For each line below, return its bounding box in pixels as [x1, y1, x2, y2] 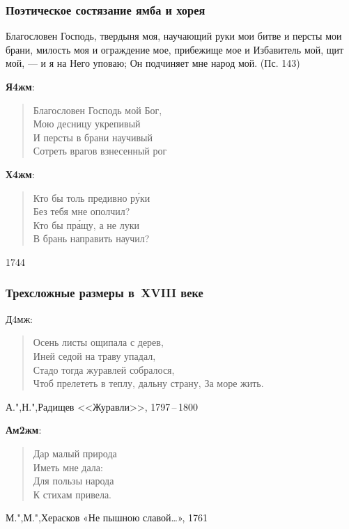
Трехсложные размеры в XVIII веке [6, 284, 203, 301]
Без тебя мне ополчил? [33, 204, 130, 219]
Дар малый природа [33, 445, 117, 460]
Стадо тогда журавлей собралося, [33, 362, 175, 377]
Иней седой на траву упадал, [33, 348, 156, 363]
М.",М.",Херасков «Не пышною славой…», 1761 [6, 510, 208, 525]
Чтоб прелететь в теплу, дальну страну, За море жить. [33, 376, 264, 390]
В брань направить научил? [33, 231, 150, 246]
